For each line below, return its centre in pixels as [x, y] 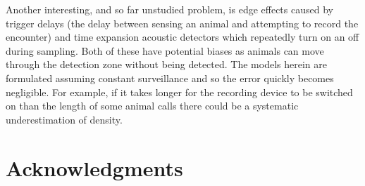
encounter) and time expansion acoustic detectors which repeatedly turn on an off [182, 37]
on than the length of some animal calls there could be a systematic [152, 106]
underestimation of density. [64, 119]
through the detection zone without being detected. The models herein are [166, 64]
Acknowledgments [94, 167]
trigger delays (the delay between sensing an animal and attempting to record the [182, 23]
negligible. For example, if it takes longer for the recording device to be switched [179, 92]
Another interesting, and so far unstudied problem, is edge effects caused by [169, 9]
